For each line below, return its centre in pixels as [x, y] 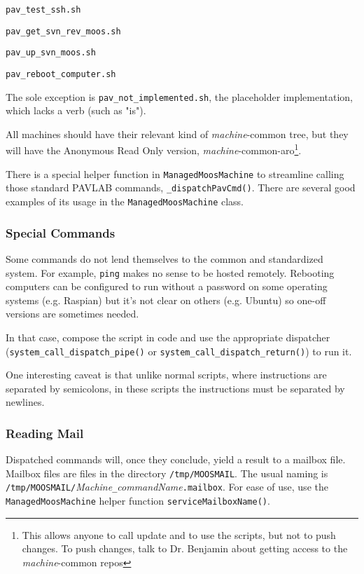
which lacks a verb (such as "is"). [76, 110]
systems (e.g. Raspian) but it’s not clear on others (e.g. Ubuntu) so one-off [166, 300]
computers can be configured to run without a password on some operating [167, 286]
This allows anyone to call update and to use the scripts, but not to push [179, 534]
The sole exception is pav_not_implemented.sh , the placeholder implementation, [180, 96]
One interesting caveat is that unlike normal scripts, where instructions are [166, 375]
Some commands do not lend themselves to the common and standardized [164, 258]
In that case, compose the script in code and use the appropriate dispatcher [168, 337]
